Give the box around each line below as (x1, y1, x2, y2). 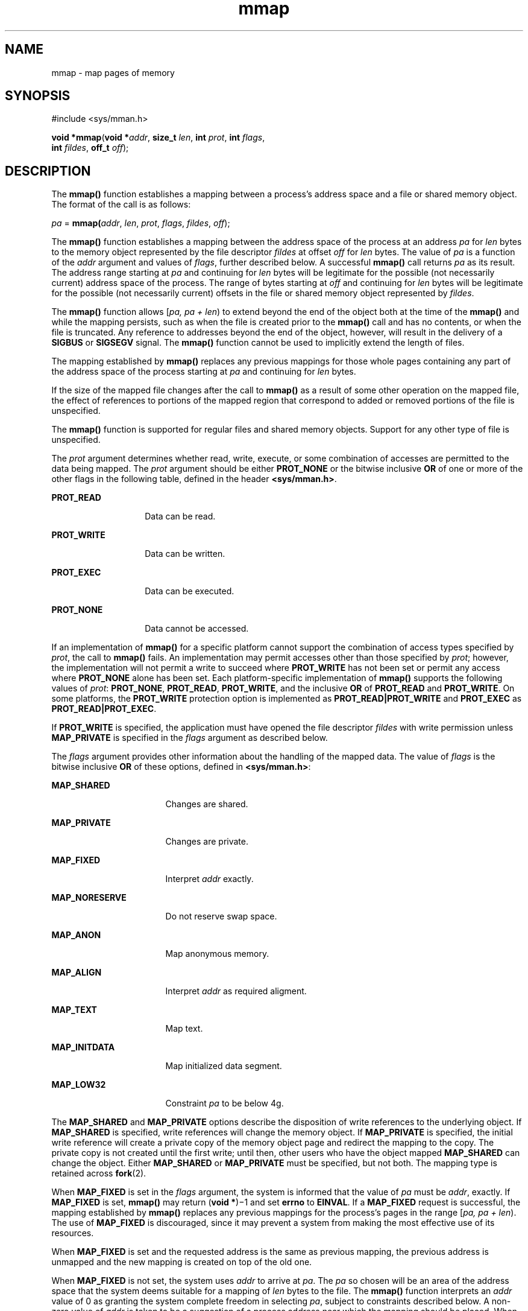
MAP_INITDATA (51, 1042, 115, 1053)
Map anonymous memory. (165, 948, 269, 959)
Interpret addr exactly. (165, 874, 254, 884)
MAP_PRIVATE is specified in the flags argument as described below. (51, 732, 328, 743)
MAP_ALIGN (51, 967, 102, 978)
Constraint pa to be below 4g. (165, 1098, 284, 1109)
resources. (51, 1228, 94, 1239)
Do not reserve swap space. (165, 911, 277, 922)
